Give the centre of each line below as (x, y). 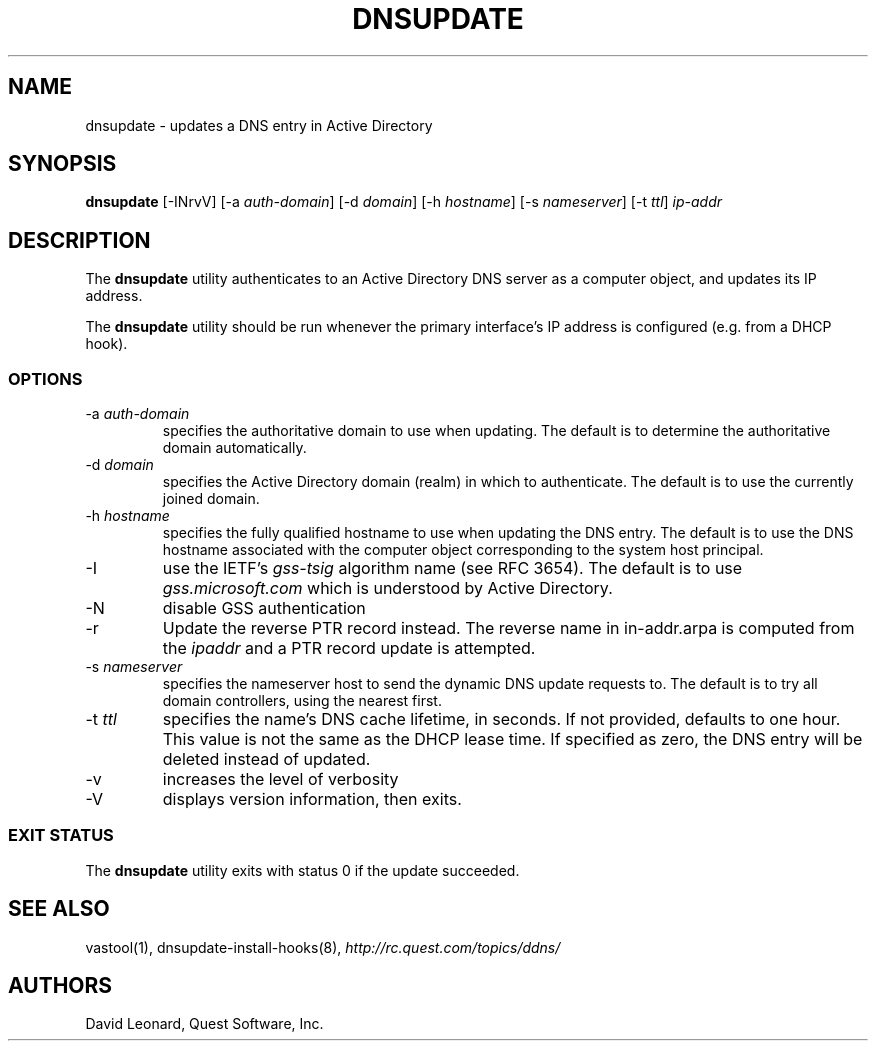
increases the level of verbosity (280, 779)
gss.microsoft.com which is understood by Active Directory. (387, 588)
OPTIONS (45, 378)
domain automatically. (234, 448)
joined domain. (211, 499)
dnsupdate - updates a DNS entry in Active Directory (259, 125)
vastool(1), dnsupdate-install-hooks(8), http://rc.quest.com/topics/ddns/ (323, 947)
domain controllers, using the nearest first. (302, 701)
